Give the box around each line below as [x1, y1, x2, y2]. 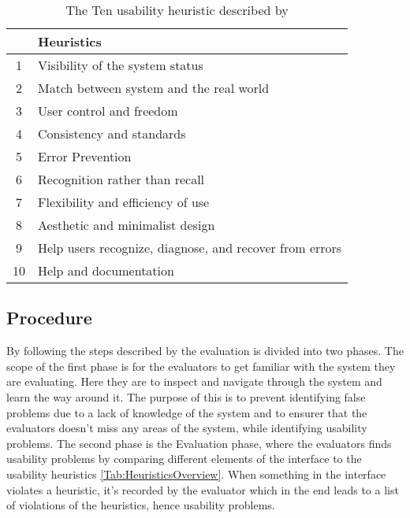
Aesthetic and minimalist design [38, 216, 215, 234]
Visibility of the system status [38, 56, 203, 74]
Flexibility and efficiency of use [38, 193, 210, 211]
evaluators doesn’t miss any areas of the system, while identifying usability [6, 420, 367, 436]
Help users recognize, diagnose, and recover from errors [38, 239, 342, 257]
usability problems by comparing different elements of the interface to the [6, 450, 362, 467]
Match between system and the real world [38, 79, 270, 97]
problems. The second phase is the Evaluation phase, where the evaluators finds [6, 435, 392, 451]
